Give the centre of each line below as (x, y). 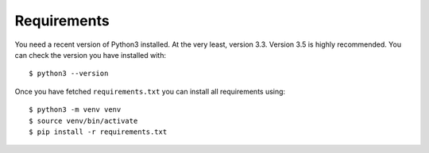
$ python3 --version (69, 74)
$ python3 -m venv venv (75, 110)
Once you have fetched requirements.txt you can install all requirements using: (150, 91)
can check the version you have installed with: (91, 55)
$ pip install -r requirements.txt (98, 132)
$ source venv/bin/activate (83, 120)
